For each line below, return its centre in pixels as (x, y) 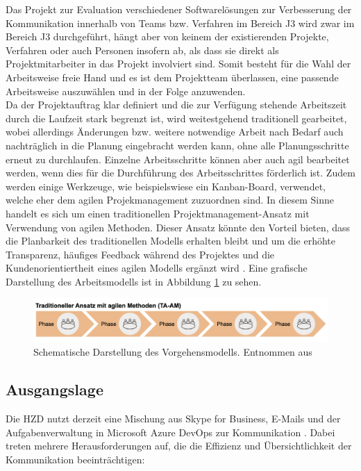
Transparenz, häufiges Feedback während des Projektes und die (140, 254)
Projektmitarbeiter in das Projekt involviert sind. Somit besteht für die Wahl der (178, 64)
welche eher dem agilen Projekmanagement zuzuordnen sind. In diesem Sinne (170, 200)
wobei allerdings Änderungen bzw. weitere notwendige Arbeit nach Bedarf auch (175, 132)
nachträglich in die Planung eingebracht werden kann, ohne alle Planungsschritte (177, 145)
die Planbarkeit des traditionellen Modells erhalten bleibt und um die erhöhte (171, 241)
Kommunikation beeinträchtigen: (75, 459)
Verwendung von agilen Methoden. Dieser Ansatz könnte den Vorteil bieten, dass (178, 227)
